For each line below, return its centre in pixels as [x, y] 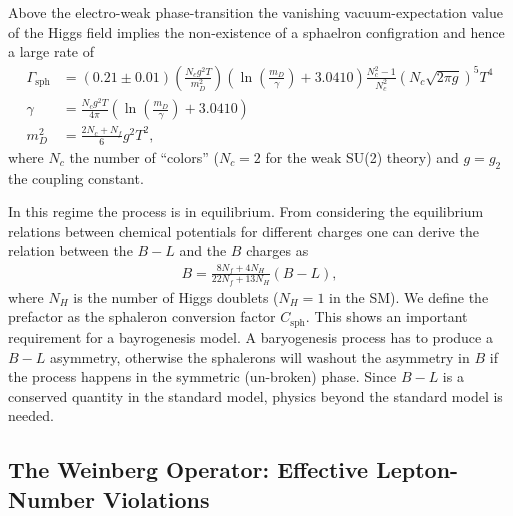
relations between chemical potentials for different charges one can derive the [243, 230]
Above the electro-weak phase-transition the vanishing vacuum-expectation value [255, 12]
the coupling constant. [76, 177]
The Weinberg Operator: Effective [188, 469]
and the [203, 250]
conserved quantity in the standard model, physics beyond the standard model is [255, 395]
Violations [156, 498]
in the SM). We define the [409, 296]
